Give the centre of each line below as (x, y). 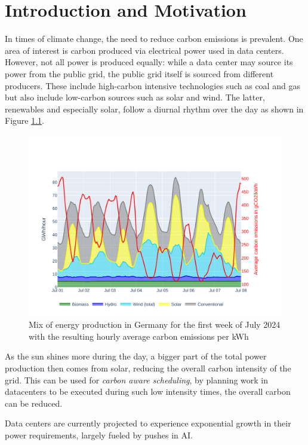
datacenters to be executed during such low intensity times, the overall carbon (148, 391)
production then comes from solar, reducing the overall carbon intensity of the (148, 368)
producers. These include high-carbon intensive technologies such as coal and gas (153, 85)
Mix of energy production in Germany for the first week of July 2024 (155, 324)
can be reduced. (34, 403)
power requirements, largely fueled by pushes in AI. (99, 435)
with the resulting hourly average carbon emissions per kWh (139, 336)
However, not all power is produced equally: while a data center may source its (149, 62)
